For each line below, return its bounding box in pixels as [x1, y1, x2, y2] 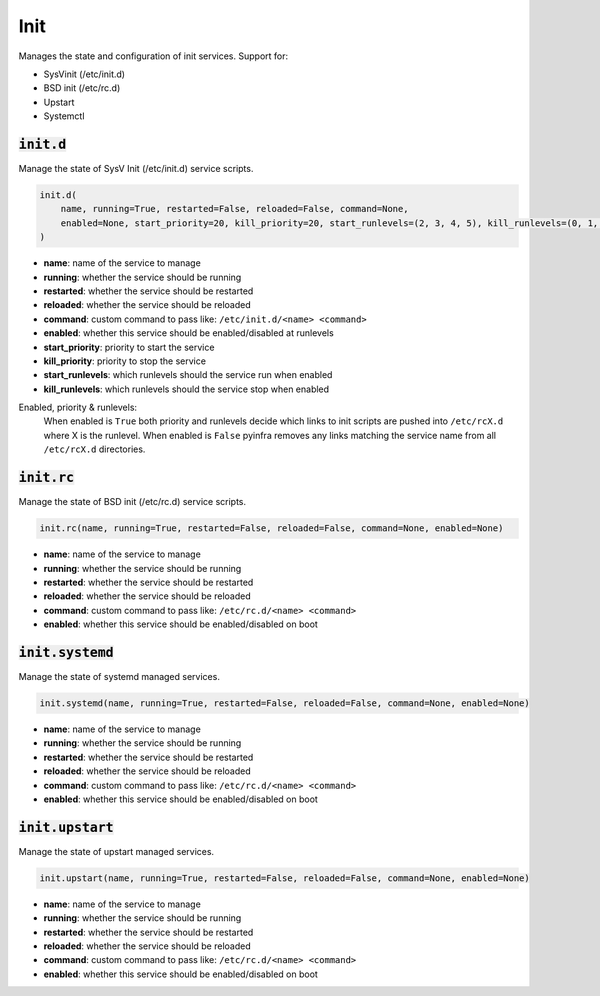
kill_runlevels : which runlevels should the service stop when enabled [43, 383, 330, 395]
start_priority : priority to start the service [43, 341, 215, 353]
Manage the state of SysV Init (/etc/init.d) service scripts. [18, 163, 254, 175]
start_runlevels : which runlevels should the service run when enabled [43, 369, 333, 381]
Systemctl [43, 110, 85, 122]
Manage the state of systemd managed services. [18, 670, 220, 682]
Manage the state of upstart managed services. [18, 845, 215, 857]
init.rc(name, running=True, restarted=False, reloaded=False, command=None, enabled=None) [39, 523, 504, 534]
